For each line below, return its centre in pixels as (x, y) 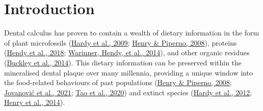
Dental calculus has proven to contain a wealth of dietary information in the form (132, 33)
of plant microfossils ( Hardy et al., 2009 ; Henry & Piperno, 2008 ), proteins (121, 42)
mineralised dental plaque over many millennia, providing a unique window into (128, 72)
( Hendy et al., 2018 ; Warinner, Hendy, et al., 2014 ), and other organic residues (127, 52)
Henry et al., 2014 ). (35, 102)
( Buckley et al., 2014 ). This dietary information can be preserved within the (123, 62)
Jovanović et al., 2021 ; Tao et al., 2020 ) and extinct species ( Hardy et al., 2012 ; (128, 92)
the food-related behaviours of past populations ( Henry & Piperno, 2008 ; (118, 82)
